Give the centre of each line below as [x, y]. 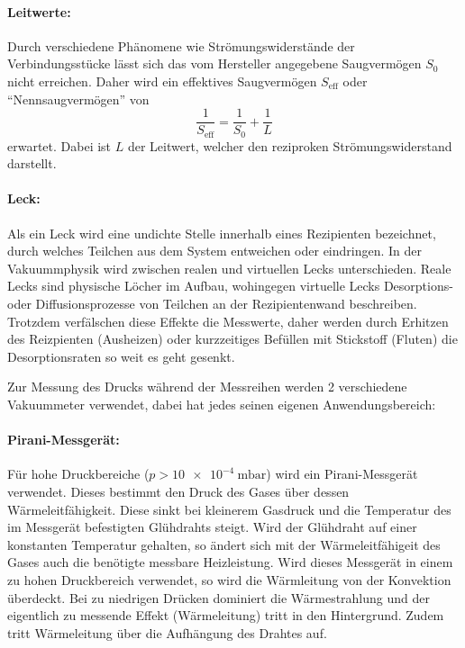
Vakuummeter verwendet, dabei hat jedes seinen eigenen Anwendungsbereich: [222, 405]
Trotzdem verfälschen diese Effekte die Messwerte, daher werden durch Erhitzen [228, 321]
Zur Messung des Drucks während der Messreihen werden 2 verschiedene [207, 387]
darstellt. [32, 163]
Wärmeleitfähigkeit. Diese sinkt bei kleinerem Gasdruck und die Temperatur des [229, 509]
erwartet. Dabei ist [59, 145]
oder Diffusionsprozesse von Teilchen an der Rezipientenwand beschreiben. [212, 304]
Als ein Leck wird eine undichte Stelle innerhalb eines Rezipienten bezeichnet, [222, 233]
